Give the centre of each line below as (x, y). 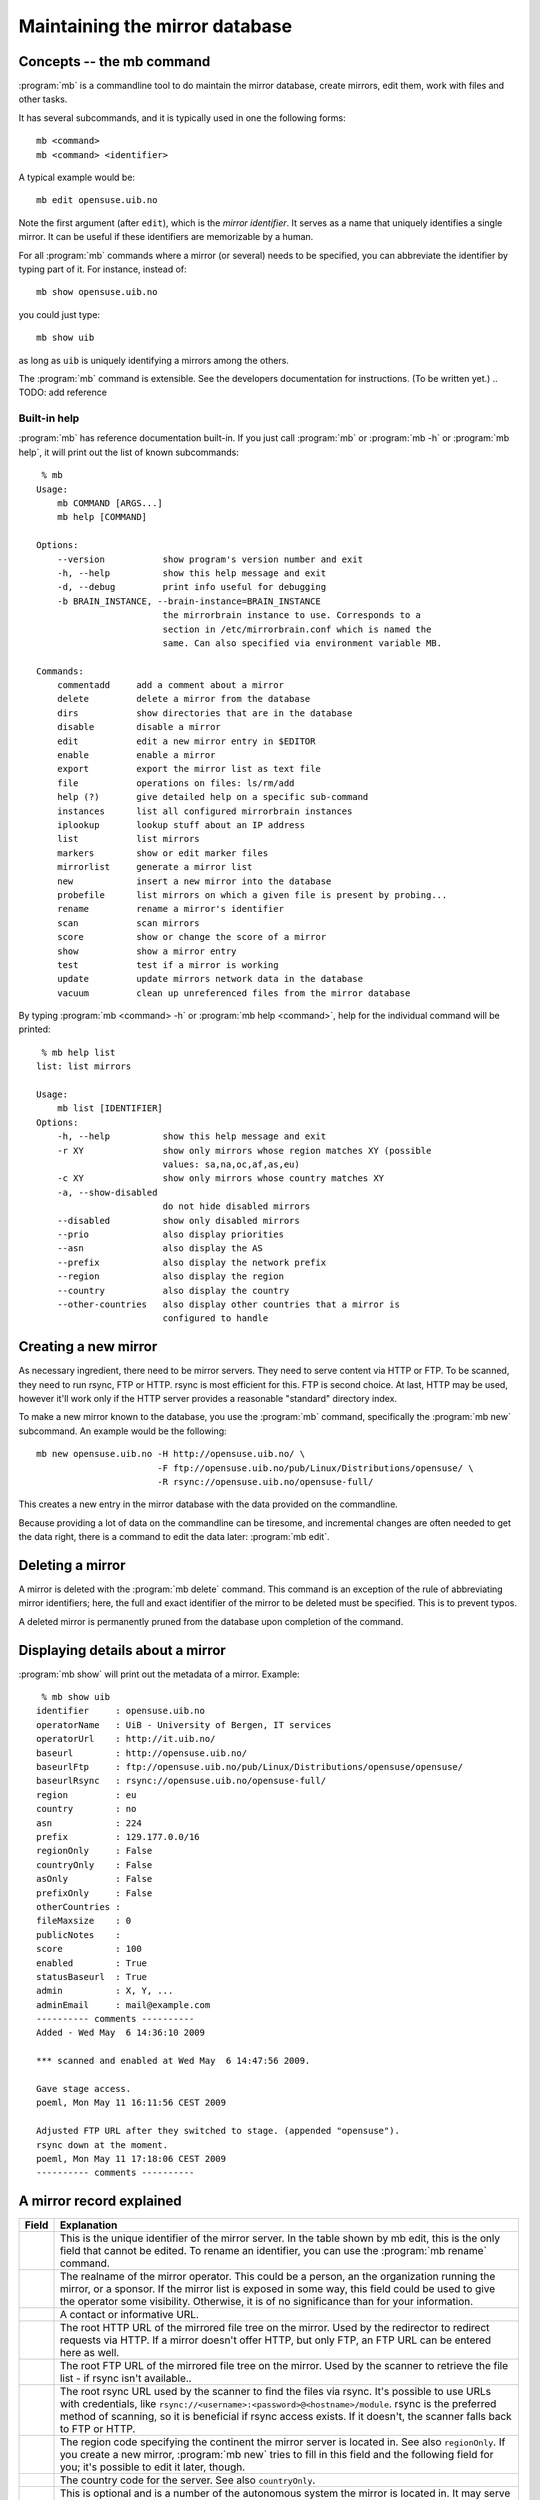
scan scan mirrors (128, 923)
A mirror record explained (100, 2201)
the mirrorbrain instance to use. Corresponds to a (292, 615)
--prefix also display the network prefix (191, 1262)
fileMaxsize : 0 (84, 1921)
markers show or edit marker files (162, 853)
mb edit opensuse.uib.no (97, 200)
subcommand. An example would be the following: (122, 1431)
